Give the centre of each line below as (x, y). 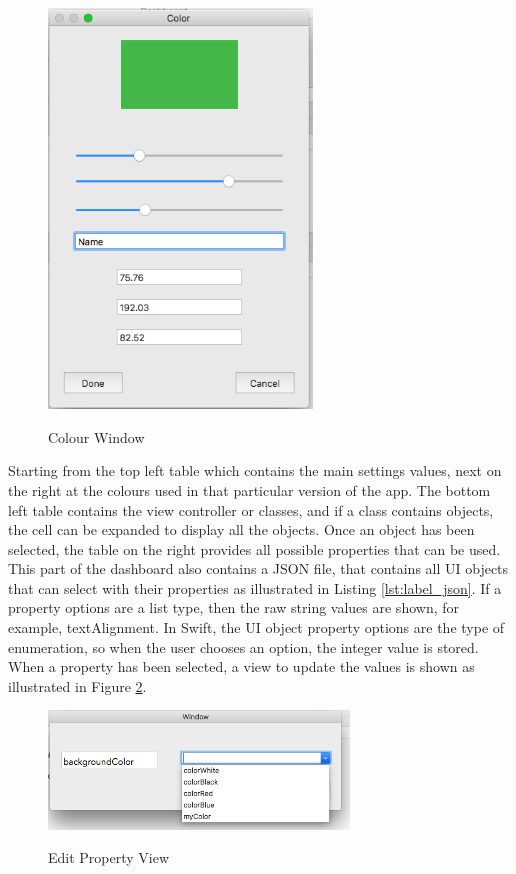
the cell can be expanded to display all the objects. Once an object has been (241, 529)
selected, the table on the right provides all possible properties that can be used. (254, 548)
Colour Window (96, 436)
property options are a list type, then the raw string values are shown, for (233, 607)
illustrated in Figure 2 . (77, 685)
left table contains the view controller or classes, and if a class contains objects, (251, 509)
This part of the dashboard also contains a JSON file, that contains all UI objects (258, 568)
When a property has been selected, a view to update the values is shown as (241, 666)
